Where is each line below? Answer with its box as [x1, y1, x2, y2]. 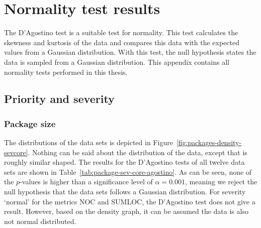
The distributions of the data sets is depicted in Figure [4, 137, 173, 148]
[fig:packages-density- [176, 137, 242, 148]
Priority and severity [4, 91, 115, 106]
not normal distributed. [4, 215, 76, 226]
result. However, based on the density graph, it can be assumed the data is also [4, 206, 248, 216]
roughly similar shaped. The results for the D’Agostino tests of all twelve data [4, 157, 245, 167]
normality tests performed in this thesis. [4, 66, 128, 77]
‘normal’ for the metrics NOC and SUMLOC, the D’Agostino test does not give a [4, 196, 255, 206]
